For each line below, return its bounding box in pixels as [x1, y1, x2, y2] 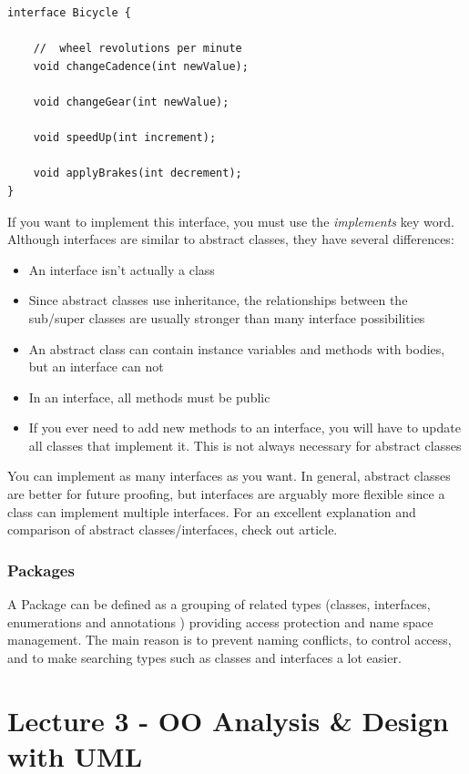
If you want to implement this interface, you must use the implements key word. [7, 211, 454, 230]
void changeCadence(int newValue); [33, 59, 249, 73]
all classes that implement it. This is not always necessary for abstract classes [28, 435, 462, 454]
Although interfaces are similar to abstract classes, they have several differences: [7, 229, 454, 249]
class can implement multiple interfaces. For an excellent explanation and [7, 502, 416, 521]
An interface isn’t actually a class [28, 260, 215, 279]
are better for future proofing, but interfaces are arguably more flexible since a [7, 484, 445, 504]
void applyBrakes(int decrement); [33, 167, 242, 180]
